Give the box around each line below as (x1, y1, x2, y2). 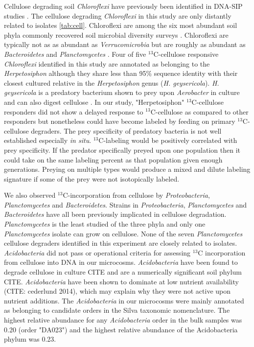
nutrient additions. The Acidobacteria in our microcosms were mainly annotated (4, 295, 244, 305)
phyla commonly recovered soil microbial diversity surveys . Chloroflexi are (4, 29, 229, 40)
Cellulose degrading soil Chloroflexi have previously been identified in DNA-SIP (4, 1, 243, 11)
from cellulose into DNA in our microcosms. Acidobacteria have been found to (4, 257, 238, 267)
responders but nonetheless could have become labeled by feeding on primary (4, 116, 235, 126)
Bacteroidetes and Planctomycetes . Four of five (4, 48, 146, 59)
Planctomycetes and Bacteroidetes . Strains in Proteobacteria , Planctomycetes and (4, 199, 247, 209)
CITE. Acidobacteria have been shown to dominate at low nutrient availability (4, 276, 239, 286)
